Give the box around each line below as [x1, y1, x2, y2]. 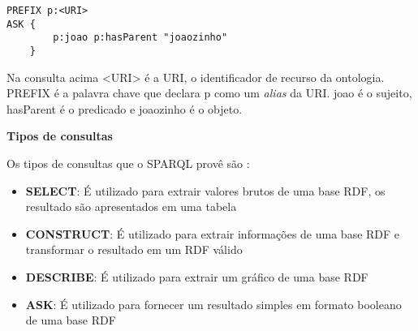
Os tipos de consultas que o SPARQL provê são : [6, 155, 250, 171]
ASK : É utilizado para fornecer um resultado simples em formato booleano [25, 295, 402, 312]
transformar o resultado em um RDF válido [25, 241, 243, 258]
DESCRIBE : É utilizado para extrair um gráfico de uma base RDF [25, 268, 368, 285]
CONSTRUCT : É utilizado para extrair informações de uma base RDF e [25, 225, 400, 242]
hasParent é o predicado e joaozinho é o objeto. [6, 100, 243, 117]
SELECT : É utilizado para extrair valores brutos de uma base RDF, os [25, 182, 386, 199]
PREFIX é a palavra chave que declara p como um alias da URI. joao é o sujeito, [6, 84, 412, 101]
